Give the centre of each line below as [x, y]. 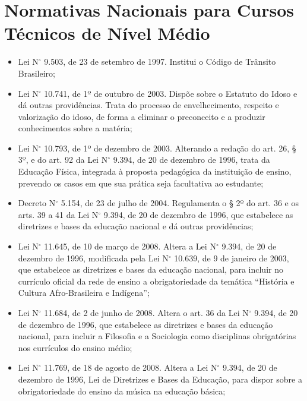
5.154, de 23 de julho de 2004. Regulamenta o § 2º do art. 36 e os [180, 203]
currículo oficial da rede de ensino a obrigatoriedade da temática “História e [156, 281]
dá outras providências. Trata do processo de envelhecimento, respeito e [148, 105]
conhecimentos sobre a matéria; [75, 128]
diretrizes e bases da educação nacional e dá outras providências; [136, 226]
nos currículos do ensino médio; [75, 347]
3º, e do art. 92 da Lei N [63, 160]
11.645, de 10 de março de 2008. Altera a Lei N [130, 246]
